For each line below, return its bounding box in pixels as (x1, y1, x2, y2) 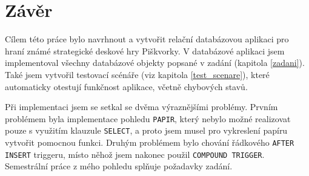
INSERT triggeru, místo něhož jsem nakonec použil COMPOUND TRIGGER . (5, 148, 265, 160)
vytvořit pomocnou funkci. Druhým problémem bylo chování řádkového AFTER (5, 136, 294, 148)
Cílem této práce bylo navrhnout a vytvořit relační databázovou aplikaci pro (5, 33, 289, 45)
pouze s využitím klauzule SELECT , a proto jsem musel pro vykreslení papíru (5, 124, 288, 137)
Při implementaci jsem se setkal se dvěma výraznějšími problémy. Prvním (5, 100, 278, 113)
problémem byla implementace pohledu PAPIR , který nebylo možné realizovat (5, 112, 291, 125)
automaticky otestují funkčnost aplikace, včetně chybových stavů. (5, 80, 248, 93)
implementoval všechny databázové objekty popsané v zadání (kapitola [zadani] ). (5, 56, 305, 69)
